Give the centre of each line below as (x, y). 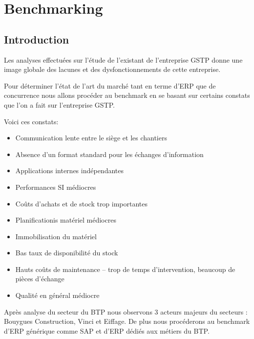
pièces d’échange (40, 279)
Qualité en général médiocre (57, 295)
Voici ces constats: (31, 121)
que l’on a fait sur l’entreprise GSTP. (59, 104)
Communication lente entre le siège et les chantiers (91, 138)
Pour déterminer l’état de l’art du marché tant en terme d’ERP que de (110, 85)
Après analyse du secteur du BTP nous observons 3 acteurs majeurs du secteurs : (126, 311)
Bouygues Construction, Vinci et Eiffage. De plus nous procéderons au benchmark (127, 321)
